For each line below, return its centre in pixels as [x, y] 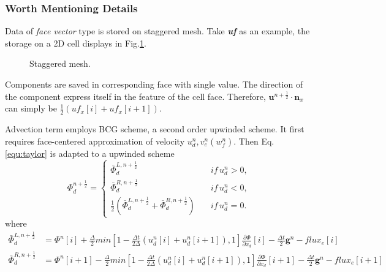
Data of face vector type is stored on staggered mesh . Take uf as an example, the [157, 31]
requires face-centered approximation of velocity [95, 141]
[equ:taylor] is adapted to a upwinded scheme [90, 153]
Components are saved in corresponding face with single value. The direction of [154, 84]
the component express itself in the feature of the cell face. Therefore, [135, 96]
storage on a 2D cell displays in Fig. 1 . [76, 43]
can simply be [31, 108]
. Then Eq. [254, 141]
